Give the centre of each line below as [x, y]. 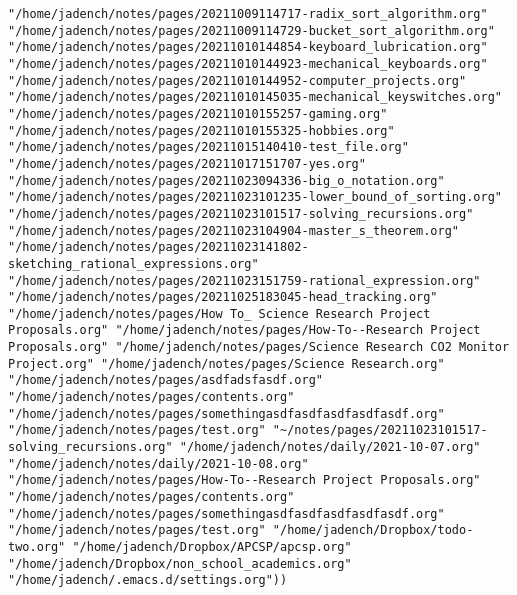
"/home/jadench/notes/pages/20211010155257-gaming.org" [198, 113]
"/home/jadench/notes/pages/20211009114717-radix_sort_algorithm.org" [248, 14]
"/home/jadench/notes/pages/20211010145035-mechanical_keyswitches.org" [255, 97]
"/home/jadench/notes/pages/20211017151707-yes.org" [187, 163]
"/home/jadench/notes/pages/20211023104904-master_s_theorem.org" [234, 230]
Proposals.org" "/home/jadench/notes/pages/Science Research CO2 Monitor [259, 347]
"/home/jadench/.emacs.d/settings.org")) [148, 580]
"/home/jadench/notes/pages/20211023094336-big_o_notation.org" [226, 180]
